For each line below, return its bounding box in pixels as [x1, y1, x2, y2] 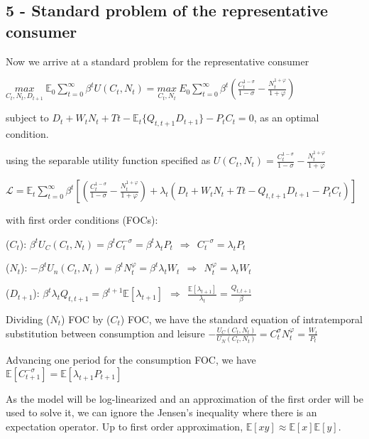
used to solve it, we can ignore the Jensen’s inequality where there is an [6, 405, 317, 420]
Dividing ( [6, 312, 50, 327]
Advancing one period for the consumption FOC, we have [6, 352, 256, 367]
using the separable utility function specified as [6, 153, 211, 168]
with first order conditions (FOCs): [6, 212, 158, 227]
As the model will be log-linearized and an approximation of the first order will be [6, 391, 363, 406]
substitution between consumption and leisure [6, 325, 205, 340]
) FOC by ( [61, 312, 111, 327]
